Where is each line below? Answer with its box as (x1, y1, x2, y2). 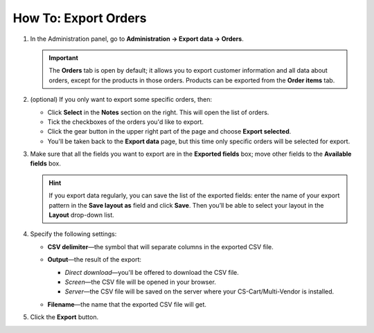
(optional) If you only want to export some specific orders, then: (30, 96, 213, 104)
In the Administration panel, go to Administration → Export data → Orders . (30, 35, 244, 43)
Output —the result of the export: (47, 255, 142, 264)
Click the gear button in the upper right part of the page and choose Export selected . (47, 127, 292, 136)
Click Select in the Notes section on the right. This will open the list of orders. (47, 108, 269, 116)
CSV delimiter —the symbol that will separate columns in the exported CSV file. (47, 242, 274, 251)
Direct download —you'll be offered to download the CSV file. (64, 268, 239, 276)
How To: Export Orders (12, 10, 147, 26)
